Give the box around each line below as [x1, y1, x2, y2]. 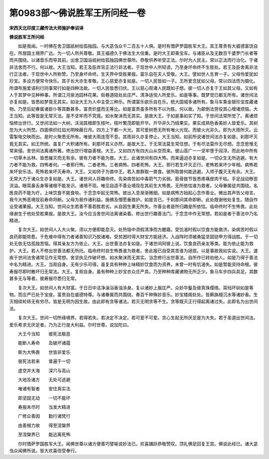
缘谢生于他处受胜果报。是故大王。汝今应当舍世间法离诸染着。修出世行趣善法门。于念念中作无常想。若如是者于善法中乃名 [9, 210, 258, 216]
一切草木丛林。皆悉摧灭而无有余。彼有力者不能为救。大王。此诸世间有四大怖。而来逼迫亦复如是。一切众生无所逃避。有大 [9, 154, 258, 160]
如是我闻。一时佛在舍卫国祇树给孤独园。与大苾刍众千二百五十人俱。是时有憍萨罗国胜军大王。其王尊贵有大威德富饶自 [17, 43, 258, 49]
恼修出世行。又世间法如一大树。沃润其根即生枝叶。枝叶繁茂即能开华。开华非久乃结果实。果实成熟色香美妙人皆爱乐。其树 [9, 120, 258, 126]
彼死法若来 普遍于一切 [17, 358, 71, 364]
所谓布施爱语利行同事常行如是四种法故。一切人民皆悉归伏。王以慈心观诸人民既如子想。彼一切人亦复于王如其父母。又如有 [9, 85, 258, 91]
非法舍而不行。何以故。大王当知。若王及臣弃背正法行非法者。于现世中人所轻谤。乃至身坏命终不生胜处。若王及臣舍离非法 [9, 64, 258, 70]
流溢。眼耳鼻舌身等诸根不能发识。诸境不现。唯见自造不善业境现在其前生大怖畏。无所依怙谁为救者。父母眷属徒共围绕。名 [9, 182, 258, 189]
